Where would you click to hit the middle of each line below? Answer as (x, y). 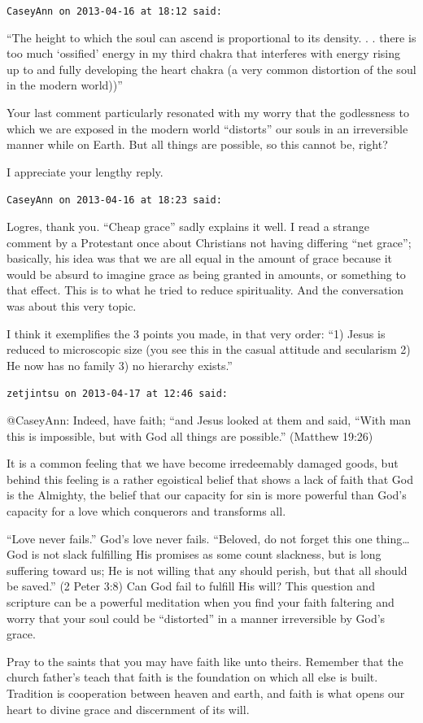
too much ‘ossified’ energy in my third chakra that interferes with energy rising (203, 53)
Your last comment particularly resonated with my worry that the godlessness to (208, 113)
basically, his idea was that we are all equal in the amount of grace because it (200, 258)
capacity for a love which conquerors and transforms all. (146, 511)
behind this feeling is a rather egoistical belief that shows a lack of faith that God (210, 479)
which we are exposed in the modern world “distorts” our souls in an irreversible (207, 128)
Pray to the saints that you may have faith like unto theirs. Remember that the (205, 661)
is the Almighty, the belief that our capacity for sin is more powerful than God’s (207, 495)
